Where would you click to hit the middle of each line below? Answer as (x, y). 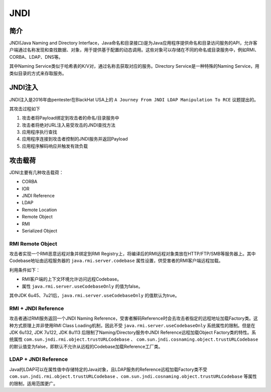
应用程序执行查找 (39, 132)
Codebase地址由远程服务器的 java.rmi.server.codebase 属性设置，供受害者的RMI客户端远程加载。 (116, 260)
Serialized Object (40, 230)
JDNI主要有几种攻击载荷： (36, 172)
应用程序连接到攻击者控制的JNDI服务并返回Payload (75, 139)
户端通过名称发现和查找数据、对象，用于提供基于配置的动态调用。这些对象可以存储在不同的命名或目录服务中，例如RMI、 (134, 50)
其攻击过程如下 (25, 108)
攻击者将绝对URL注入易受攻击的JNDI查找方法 (69, 125)
